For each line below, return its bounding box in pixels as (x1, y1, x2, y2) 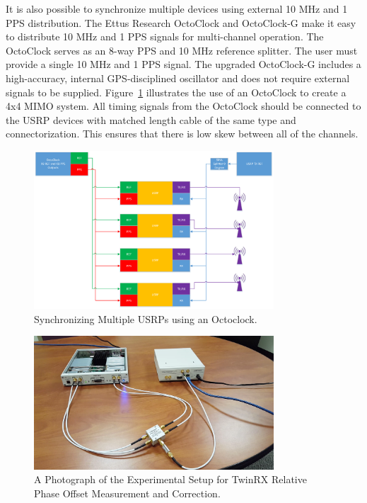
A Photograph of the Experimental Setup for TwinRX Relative (34, 472, 307, 487)
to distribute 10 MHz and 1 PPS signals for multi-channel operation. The (6, 29, 324, 44)
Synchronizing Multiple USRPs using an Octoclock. (34, 311, 257, 326)
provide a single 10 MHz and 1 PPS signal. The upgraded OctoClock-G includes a (6, 57, 361, 72)
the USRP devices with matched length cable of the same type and (6, 112, 296, 127)
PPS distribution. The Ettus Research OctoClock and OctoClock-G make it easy (6, 15, 356, 30)
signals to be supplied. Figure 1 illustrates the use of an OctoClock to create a (6, 84, 346, 99)
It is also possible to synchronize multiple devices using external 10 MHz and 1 (6, 1, 348, 16)
